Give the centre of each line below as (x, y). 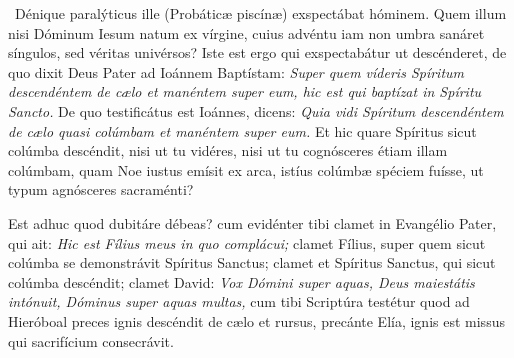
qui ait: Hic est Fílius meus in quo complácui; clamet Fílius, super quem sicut (247, 242)
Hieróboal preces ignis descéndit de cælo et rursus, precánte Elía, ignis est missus (256, 320)
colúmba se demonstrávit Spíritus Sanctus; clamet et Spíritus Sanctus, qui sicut (252, 262)
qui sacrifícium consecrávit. (91, 340)
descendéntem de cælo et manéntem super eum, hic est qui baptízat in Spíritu (245, 91)
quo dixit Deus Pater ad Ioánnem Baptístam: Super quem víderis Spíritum (236, 71)
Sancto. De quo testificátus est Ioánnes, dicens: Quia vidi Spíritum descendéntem (256, 110)
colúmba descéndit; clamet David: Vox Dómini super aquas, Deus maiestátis (241, 281)
